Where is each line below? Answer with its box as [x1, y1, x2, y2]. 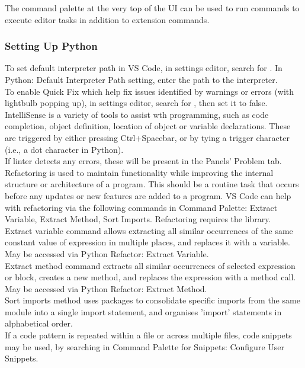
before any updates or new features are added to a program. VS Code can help [5, 189, 291, 201]
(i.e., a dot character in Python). [5, 143, 124, 155]
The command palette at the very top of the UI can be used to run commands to [5, 2, 300, 14]
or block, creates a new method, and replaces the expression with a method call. [5, 271, 296, 283]
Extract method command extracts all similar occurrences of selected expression [5, 259, 296, 271]
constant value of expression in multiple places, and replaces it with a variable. [5, 236, 290, 248]
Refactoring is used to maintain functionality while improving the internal [5, 166, 274, 178]
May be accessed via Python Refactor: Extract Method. [5, 282, 207, 295]
